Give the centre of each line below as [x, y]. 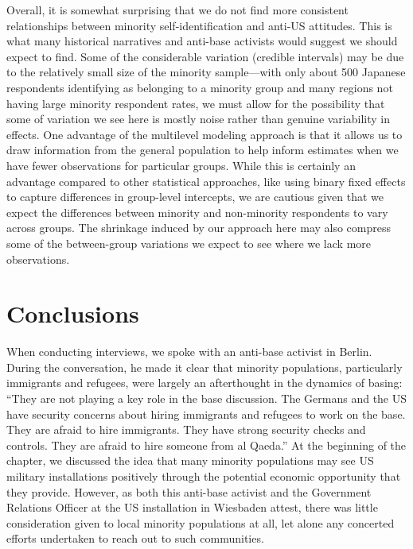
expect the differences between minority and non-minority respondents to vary [197, 212]
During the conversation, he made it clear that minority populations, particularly [205, 367]
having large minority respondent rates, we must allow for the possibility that [196, 103]
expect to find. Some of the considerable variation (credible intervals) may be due [205, 56]
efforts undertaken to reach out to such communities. [135, 538]
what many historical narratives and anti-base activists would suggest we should [202, 41]
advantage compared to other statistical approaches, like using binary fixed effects [206, 181]
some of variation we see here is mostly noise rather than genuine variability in [198, 119]
